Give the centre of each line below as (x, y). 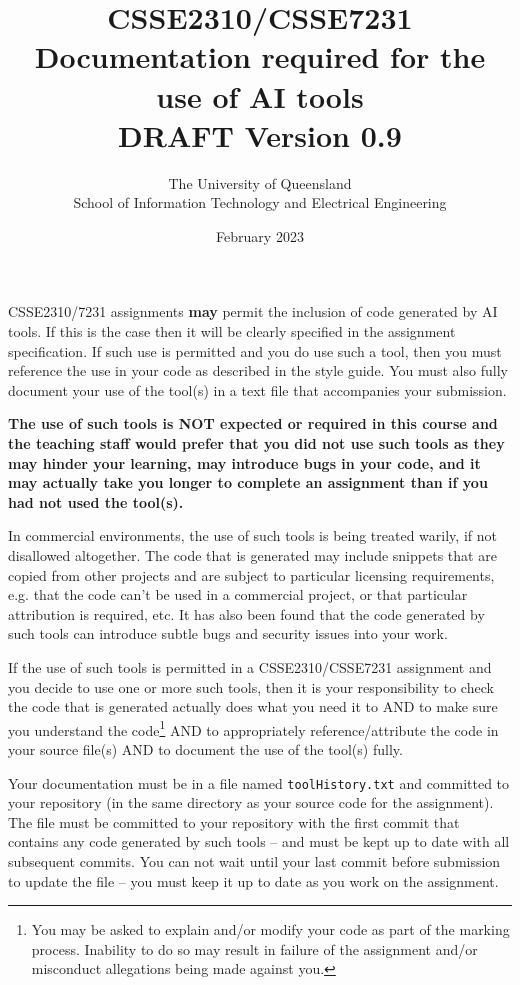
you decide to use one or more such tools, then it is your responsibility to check (251, 686)
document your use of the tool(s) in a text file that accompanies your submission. (257, 389)
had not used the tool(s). (96, 501)
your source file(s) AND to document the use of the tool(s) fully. (205, 749)
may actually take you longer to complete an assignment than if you (248, 482)
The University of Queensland (260, 182)
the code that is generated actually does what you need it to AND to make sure (253, 706)
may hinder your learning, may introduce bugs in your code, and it (244, 462)
